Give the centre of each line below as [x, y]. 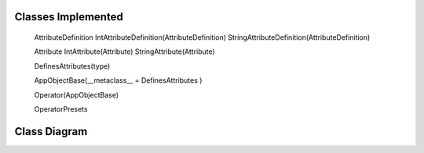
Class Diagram [51, 132]
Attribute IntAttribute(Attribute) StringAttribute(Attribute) [124, 52]
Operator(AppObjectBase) [77, 94]
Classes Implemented [69, 17]
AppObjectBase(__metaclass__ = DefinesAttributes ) [118, 80]
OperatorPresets [61, 109]
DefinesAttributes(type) [72, 66]
